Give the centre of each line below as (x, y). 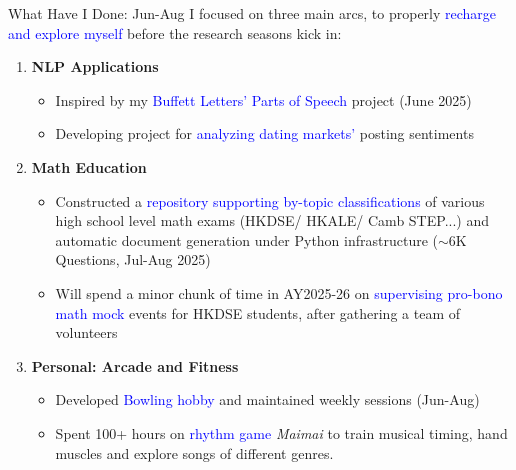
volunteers (86, 332)
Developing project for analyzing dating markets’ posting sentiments (264, 133)
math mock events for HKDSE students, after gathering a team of (257, 312)
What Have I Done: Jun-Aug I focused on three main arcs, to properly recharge (252, 13)
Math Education (89, 166)
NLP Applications (95, 66)
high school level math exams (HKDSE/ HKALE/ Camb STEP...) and (272, 220)
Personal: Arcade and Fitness (135, 365)
